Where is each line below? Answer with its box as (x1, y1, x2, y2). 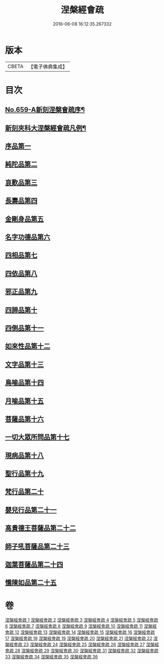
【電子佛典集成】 (28, 63, 68, 70)
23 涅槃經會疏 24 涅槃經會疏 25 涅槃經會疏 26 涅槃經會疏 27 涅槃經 (23, 641, 159, 647)
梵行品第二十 (5, 488, 44, 496)
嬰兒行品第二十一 (5, 506, 57, 514)
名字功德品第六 (5, 233, 50, 241)
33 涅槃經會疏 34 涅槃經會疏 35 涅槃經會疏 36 (5, 654, 98, 660)
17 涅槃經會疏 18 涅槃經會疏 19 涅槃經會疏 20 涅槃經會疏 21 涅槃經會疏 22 (5, 636, 153, 641)
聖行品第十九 (5, 469, 44, 478)
